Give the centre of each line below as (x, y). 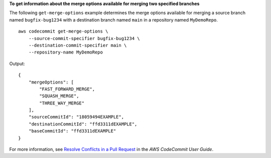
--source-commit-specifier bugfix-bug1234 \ (84, 38)
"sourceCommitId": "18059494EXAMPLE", (76, 117)
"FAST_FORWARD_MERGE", (67, 89)
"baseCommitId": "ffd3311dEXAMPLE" (72, 131)
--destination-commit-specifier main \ (78, 45)
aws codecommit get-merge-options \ (63, 31)
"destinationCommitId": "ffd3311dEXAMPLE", (83, 124)
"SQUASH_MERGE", (59, 96)
